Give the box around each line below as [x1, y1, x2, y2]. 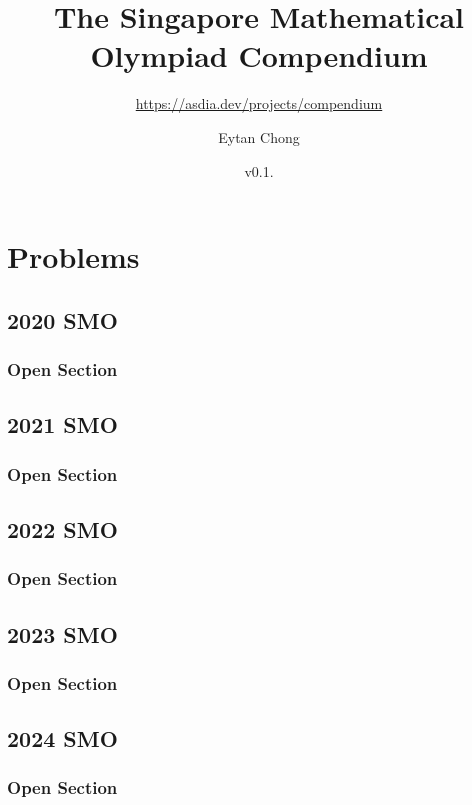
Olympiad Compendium [90, 35, 428, 76]
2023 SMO [7, 618, 118, 649]
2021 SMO [7, 409, 118, 440]
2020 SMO [7, 304, 118, 335]
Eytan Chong [218, 126, 300, 147]
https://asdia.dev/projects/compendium [135, 93, 383, 114]
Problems [7, 236, 140, 277]
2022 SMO [7, 513, 118, 544]
